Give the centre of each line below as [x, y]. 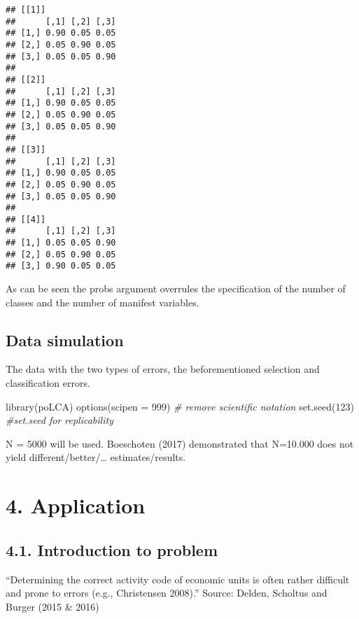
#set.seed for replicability [59, 420]
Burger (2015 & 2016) [52, 606]
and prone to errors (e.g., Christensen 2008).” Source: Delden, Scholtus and [167, 593]
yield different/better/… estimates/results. [96, 457]
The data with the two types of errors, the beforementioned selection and [163, 369]
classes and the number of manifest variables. [103, 302]
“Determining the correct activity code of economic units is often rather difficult [178, 579]
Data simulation [65, 340]
